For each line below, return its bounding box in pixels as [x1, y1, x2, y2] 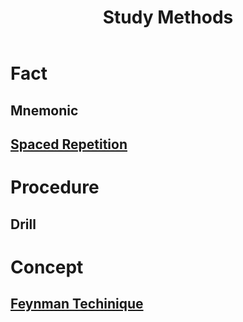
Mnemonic [10, 102, 79, 119]
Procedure [10, 176, 100, 199]
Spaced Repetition [10, 136, 128, 153]
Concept [10, 256, 84, 278]
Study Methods [102, 6, 234, 29]
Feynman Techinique [10, 296, 144, 313]
